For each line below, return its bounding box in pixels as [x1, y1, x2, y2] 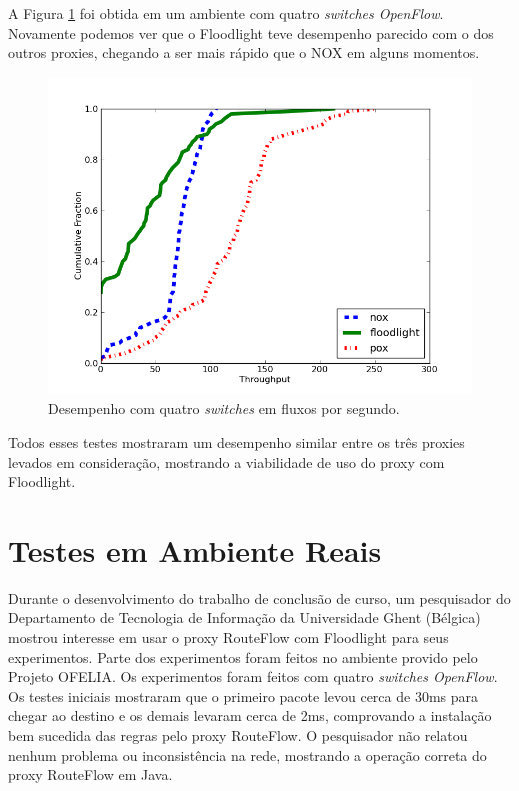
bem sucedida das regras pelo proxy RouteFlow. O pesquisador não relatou [8, 725, 468, 746]
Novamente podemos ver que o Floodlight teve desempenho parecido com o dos [8, 22, 494, 43]
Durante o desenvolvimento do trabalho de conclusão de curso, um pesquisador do [8, 587, 511, 608]
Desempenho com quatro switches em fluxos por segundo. [48, 398, 400, 419]
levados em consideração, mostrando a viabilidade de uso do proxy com [8, 451, 445, 472]
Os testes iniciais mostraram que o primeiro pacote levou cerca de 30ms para [8, 685, 479, 706]
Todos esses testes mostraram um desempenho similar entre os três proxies [8, 431, 465, 452]
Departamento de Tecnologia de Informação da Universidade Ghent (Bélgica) [8, 607, 481, 628]
